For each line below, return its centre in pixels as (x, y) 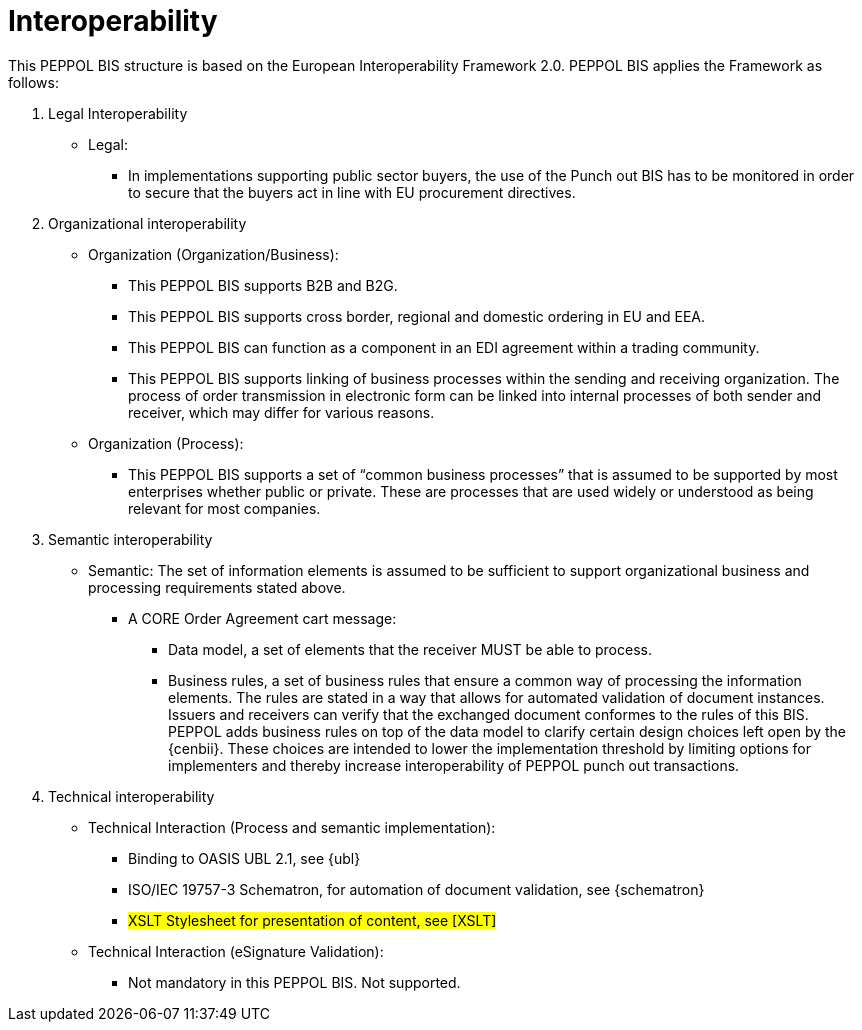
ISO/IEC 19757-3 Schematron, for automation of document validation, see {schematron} (416, 889)
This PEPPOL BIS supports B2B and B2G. (263, 285)
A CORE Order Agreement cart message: (262, 618)
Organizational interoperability (147, 223)
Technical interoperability (131, 796)
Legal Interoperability (118, 113)
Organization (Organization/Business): (213, 254)
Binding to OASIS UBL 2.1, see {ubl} (244, 858)
